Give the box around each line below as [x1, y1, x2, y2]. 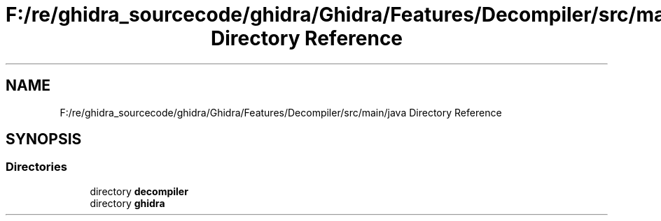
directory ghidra [90, 197, 165, 209]
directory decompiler [90, 185, 188, 197]
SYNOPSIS [6, 130, 82, 148]
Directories [6, 160, 67, 174]
